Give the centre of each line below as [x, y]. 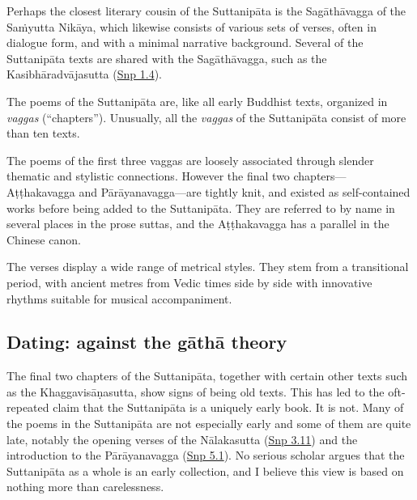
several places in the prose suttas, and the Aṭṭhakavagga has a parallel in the [198, 224]
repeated [28, 407]
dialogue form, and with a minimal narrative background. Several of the [185, 42]
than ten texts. [43, 133]
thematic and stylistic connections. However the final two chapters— [177, 176]
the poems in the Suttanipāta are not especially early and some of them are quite [209, 424]
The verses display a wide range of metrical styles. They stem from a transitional [208, 267]
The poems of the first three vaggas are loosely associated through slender [190, 160]
